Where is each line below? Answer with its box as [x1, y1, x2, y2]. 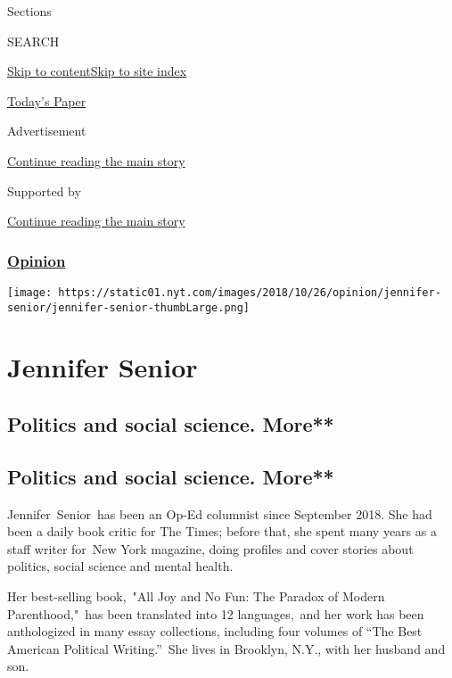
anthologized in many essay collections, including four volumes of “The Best [7, 622, 423, 641]
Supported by [7, 181, 81, 200]
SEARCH [7, 31, 60, 50]
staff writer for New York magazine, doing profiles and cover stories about [7, 539, 414, 558]
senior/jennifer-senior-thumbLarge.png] [7, 301, 251, 314]
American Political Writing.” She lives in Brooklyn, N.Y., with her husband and [7, 639, 446, 657]
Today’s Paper [7, 91, 86, 110]
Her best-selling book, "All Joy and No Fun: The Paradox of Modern [7, 587, 385, 606]
